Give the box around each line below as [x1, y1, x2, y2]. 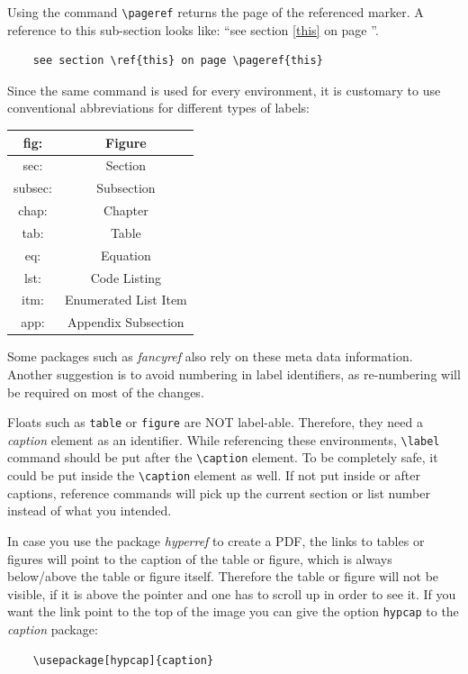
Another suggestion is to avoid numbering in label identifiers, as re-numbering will [7, 364, 461, 383]
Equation [100, 245, 151, 264]
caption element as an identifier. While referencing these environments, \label [7, 430, 440, 449]
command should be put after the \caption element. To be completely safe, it [7, 448, 438, 467]
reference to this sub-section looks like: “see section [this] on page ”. [7, 20, 379, 39]
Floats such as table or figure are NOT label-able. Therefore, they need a [7, 413, 423, 432]
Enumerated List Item [64, 290, 187, 309]
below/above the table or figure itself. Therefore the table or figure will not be [7, 567, 439, 586]
